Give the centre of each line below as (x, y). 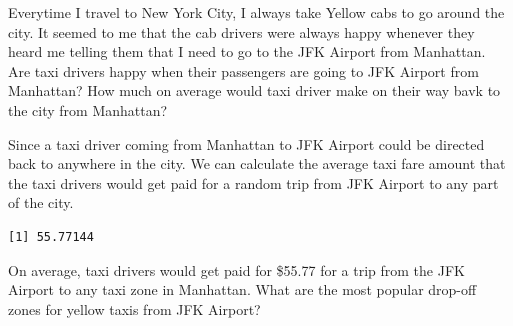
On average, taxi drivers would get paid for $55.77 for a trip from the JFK (236, 269)
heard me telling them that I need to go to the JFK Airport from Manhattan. (247, 51)
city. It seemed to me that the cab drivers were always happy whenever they (241, 31)
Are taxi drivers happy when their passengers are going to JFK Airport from (243, 70)
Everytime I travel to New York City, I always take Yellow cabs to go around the (256, 12)
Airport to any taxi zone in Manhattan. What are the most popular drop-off (242, 289)
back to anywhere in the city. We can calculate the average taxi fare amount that (257, 163)
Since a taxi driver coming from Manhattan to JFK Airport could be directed (246, 143)
